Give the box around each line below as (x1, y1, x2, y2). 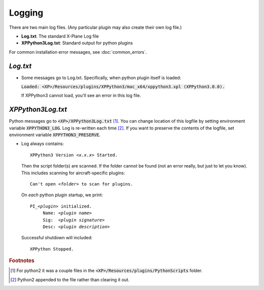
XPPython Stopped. (30, 246, 74, 251)
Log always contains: (21, 141, 64, 146)
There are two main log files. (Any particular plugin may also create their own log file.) (9, 24, 182, 30)
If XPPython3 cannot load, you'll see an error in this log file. (21, 93, 141, 99)
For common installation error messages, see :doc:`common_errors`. (9, 49, 147, 55)
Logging (9, 7, 44, 18)
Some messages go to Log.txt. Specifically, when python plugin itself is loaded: (21, 75, 181, 81)
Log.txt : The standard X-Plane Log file (21, 33, 99, 39)
